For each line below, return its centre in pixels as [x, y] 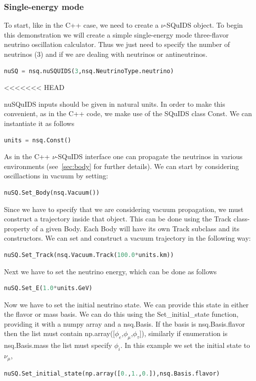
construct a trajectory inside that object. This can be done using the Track [118, 219]
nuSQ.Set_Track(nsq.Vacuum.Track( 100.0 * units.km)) [89, 255]
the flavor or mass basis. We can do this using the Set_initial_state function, [121, 314]
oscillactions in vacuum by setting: [56, 176]
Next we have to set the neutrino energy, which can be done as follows [110, 271]
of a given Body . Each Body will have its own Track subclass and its [136, 228]
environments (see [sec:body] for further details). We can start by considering [122, 166]
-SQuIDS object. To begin [204, 25]
